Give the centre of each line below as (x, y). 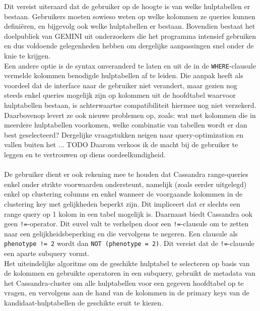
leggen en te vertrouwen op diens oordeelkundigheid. (85, 154)
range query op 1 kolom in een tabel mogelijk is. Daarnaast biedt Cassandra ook (128, 213)
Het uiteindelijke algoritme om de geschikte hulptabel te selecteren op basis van (127, 263)
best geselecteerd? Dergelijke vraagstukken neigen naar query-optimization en (124, 134)
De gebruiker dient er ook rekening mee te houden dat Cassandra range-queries (126, 174)
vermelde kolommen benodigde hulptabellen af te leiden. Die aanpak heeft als (124, 75)
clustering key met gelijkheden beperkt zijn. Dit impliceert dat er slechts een (122, 203)
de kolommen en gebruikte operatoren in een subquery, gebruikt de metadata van (130, 273)
